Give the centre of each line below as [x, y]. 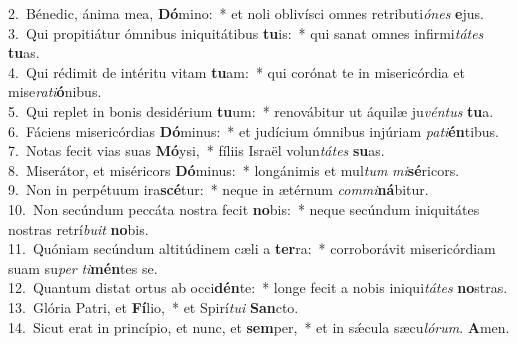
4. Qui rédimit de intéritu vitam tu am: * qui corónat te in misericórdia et [236, 71]
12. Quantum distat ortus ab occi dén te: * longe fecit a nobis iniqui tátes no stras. [258, 287]
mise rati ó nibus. [55, 91]
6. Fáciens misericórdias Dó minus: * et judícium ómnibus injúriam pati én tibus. [254, 130]
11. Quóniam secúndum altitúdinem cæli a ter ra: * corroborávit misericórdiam [252, 248]
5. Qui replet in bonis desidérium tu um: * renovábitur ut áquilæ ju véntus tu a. [251, 110]
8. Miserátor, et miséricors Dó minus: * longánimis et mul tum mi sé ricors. [234, 169]
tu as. [24, 52]
